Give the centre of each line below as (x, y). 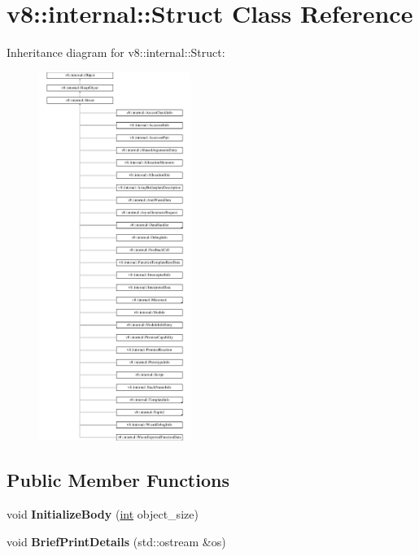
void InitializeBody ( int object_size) (103, 514)
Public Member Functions (118, 480)
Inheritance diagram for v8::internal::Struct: (116, 52)
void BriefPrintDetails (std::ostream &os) (116, 541)
